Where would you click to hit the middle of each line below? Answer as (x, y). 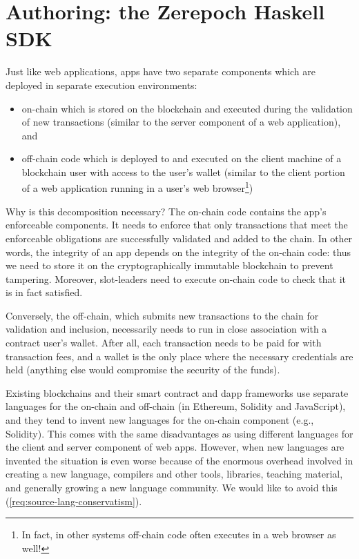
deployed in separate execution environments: (101, 85)
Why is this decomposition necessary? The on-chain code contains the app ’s (166, 211)
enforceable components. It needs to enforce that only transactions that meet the (177, 225)
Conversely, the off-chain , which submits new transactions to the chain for (162, 315)
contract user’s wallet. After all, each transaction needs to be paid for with (164, 343)
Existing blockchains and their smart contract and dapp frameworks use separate (177, 392)
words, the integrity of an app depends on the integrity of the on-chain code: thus (178, 252)
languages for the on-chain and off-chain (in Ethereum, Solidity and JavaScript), (176, 406)
